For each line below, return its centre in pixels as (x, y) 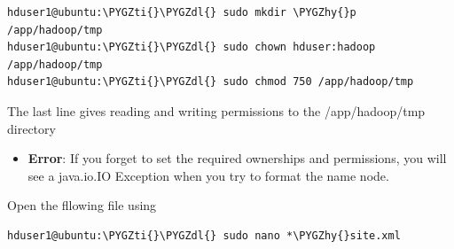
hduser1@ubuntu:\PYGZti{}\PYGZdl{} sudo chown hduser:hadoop (192, 47)
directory (31, 128)
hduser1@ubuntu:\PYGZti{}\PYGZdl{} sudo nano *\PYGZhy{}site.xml (204, 235)
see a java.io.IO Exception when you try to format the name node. (208, 175)
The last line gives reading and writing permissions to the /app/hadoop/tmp (216, 110)
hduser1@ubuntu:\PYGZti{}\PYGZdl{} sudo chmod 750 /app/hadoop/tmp (211, 82)
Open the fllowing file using (82, 205)
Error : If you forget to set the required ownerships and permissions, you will (237, 158)
